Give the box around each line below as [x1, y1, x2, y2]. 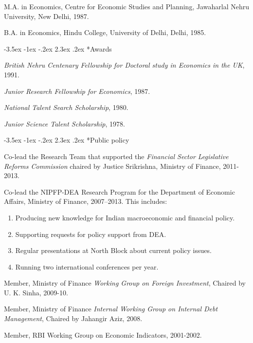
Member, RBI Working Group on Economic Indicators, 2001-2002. [4, 329, 202, 340]
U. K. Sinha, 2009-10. [4, 287, 68, 297]
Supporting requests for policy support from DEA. [15, 229, 166, 239]
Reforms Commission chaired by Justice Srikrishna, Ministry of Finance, [4, 161, 221, 171]
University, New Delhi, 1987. [4, 11, 89, 21]
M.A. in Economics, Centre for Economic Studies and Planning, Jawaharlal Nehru [4, 1, 249, 11]
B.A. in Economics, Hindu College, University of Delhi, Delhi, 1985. [4, 27, 206, 37]
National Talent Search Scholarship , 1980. [4, 102, 128, 112]
